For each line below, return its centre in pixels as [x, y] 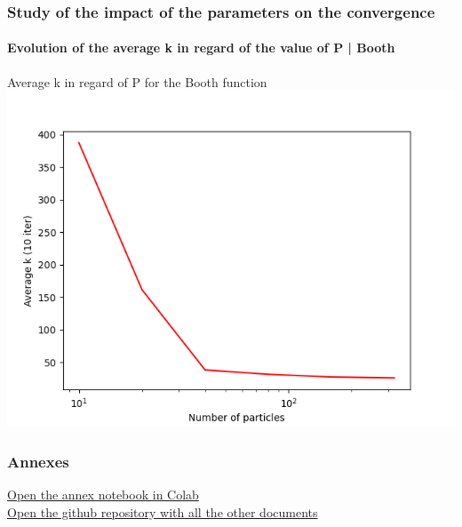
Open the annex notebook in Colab [103, 495]
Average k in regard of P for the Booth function [137, 81]
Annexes [38, 461]
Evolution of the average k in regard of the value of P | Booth [201, 48]
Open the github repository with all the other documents [163, 511]
